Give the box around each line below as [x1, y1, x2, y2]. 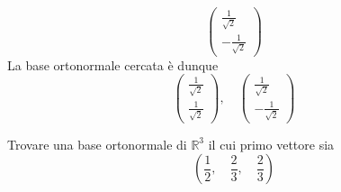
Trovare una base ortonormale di [7, 134, 187, 153]
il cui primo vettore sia [208, 134, 335, 153]
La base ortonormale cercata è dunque [7, 55, 219, 74]
